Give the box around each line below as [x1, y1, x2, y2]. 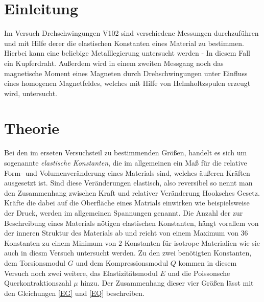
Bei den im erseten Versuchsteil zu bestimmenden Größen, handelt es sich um [4, 147, 247, 158]
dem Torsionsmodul [4, 257, 65, 268]
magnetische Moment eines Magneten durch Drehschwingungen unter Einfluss [4, 67, 248, 78]
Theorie [4, 118, 60, 138]
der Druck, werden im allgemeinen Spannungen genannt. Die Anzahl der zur [4, 207, 243, 218]
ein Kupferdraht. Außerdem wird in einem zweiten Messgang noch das [4, 57, 224, 68]
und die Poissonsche [167, 267, 230, 278]
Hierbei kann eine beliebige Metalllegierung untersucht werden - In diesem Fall [4, 48, 250, 58]
